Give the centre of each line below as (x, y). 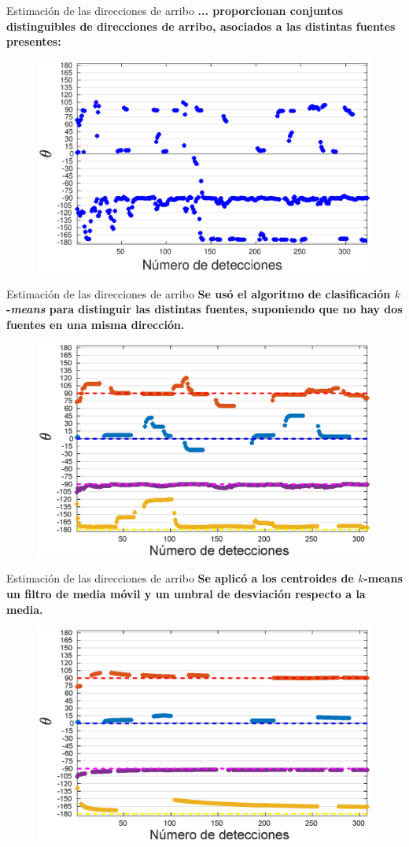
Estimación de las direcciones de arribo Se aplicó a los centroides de (180, 578)
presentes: (34, 41)
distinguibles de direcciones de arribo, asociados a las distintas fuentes (201, 26)
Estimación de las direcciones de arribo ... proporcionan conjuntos (175, 10)
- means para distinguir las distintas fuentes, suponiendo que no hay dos (204, 309)
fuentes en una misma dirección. (96, 324)
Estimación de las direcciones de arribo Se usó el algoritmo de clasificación (199, 293)
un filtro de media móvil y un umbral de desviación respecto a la (186, 594)
